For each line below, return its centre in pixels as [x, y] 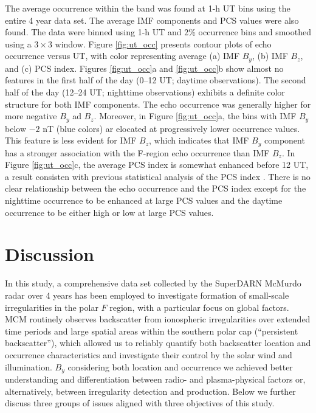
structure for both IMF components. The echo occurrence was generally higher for [158, 104]
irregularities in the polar [52, 307]
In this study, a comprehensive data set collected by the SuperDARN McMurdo [153, 283]
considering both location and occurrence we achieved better [180, 366]
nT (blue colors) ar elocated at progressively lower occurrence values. [171, 128]
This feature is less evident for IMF [71, 140]
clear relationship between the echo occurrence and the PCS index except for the [156, 188]
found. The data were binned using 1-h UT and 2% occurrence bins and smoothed [158, 32]
